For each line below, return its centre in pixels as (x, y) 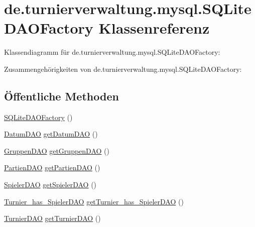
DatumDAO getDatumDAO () (51, 134)
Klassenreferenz (154, 28)
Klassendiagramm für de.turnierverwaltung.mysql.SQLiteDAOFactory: (112, 52)
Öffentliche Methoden (61, 96)
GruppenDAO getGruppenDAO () (57, 150)
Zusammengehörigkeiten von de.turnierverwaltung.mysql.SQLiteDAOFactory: (123, 69)
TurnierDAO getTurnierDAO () (52, 218)
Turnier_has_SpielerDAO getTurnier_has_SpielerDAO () (94, 201)
